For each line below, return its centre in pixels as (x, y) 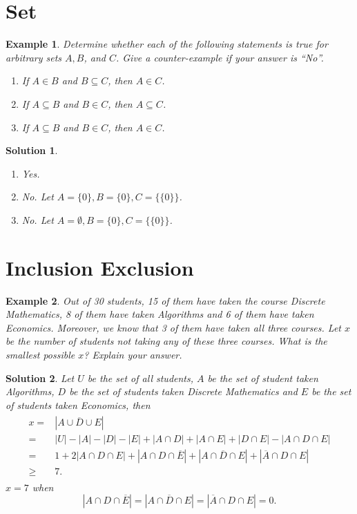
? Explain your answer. (133, 354)
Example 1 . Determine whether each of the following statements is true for (167, 44)
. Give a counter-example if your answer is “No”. (220, 57)
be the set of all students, (141, 378)
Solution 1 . (32, 150)
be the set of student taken (263, 378)
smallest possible (40, 354)
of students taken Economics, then (78, 404)
